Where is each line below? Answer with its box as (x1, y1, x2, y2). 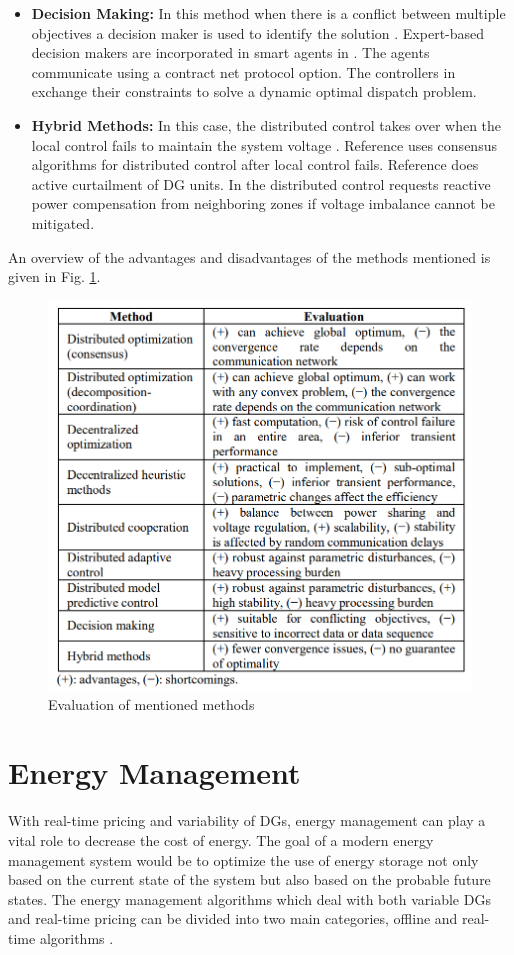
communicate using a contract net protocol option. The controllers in (31, 61, 456, 82)
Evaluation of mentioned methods (48, 693, 255, 714)
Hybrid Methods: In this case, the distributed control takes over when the (31, 114, 502, 135)
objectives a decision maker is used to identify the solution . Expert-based (31, 22, 485, 43)
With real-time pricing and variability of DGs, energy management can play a (8, 810, 486, 831)
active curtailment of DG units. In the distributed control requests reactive (31, 173, 491, 194)
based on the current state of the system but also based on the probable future (8, 869, 491, 890)
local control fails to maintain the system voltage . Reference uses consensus (31, 134, 497, 155)
